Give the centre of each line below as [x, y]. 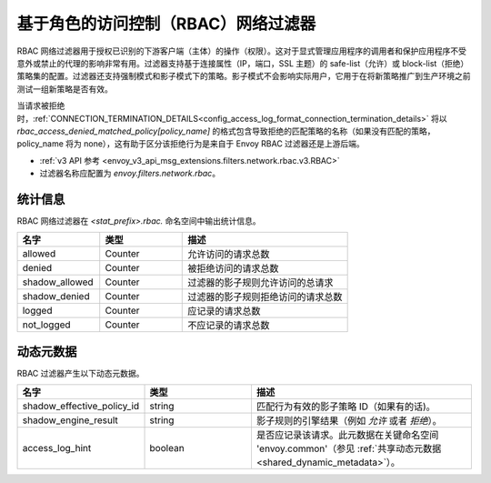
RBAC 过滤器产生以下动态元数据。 [80, 373]
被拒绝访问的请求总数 [233, 268]
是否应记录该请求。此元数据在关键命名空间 [347, 435]
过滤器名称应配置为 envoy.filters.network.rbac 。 [130, 174]
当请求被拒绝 [41, 106]
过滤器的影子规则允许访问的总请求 [261, 283]
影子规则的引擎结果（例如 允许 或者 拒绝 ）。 [349, 421]
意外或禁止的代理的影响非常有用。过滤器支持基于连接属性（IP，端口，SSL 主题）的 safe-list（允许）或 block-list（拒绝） [243, 63]
